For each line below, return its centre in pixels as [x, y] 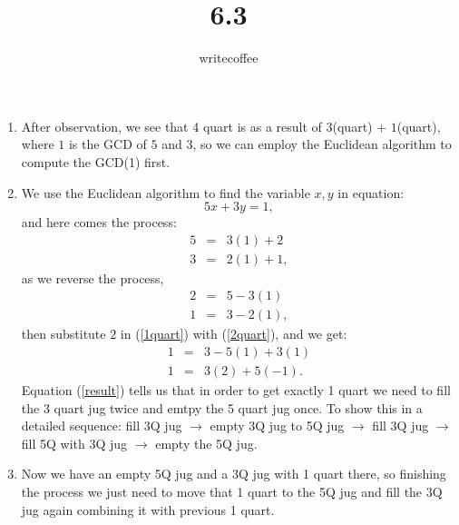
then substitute [63, 334]
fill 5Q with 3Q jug [74, 443]
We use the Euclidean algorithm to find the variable [166, 192]
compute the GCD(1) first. [96, 161]
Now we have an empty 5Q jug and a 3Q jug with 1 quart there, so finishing [234, 474]
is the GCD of [107, 144]
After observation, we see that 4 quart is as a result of [171, 126]
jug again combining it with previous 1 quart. [148, 509]
